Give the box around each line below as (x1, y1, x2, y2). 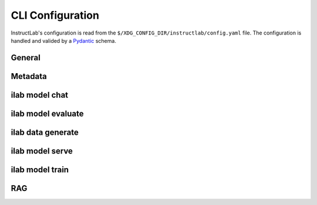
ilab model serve (11, 146, 73, 156)
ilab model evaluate (11, 108, 84, 118)
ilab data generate (11, 127, 79, 137)
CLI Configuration (11, 9, 100, 22)
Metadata (11, 71, 47, 81)
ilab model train (11, 165, 69, 175)
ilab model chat (11, 90, 69, 100)
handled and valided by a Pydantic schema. (11, 37, 117, 44)
